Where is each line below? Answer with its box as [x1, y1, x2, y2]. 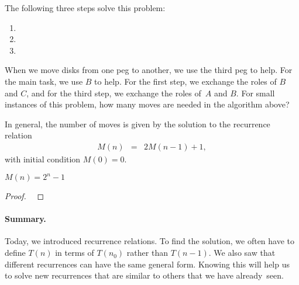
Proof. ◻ [5, 190, 44, 202]
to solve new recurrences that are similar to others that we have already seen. [5, 269, 284, 281]
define [5, 246, 26, 259]
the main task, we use [5, 75, 83, 87]
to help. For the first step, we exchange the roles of [94, 75, 277, 87]
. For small [236, 86, 275, 99]
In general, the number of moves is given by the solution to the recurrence [5, 117, 270, 130]
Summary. [5, 213, 46, 225]
